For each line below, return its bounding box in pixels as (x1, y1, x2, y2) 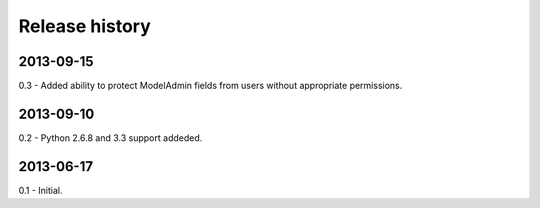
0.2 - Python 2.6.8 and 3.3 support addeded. (18, 131, 203, 144)
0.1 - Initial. (18, 184, 63, 196)
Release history (18, 15, 152, 37)
